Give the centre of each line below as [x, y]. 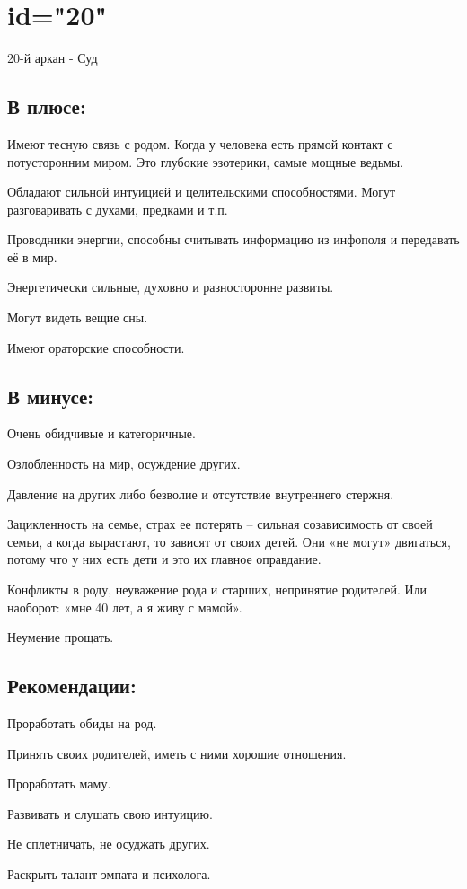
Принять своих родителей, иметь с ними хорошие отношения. [177, 753]
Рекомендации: [72, 686]
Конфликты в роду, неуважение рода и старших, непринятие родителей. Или [217, 590]
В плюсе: [47, 106]
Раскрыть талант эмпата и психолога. [109, 873]
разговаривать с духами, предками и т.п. [118, 209]
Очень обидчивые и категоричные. [101, 433]
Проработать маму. [59, 783]
